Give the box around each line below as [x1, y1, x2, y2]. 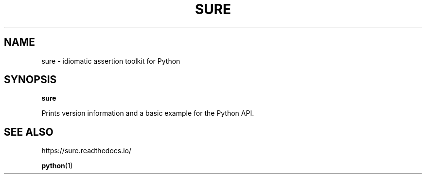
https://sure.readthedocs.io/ [41, 146, 132, 155]
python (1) [41, 161, 73, 170]
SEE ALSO [4, 125, 53, 138]
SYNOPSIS [4, 73, 57, 86]
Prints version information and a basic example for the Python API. [41, 109, 254, 118]
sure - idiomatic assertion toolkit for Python [41, 56, 180, 65]
